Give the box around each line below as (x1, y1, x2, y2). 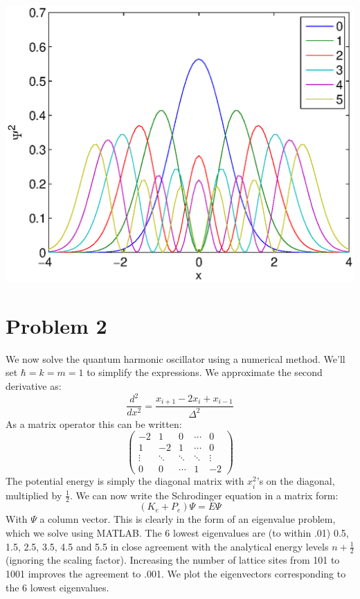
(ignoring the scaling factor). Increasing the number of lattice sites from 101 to (6, 553, 340, 567)
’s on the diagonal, (256, 474, 335, 488)
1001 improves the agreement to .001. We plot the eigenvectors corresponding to (6, 566, 346, 580)
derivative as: (6, 379, 62, 393)
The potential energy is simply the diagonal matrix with (6, 474, 244, 488)
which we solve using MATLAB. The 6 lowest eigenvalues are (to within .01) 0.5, (6, 525, 349, 539)
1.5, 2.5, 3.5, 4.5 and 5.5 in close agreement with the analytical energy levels (6, 539, 329, 553)
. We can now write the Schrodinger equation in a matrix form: (69, 488, 339, 502)
